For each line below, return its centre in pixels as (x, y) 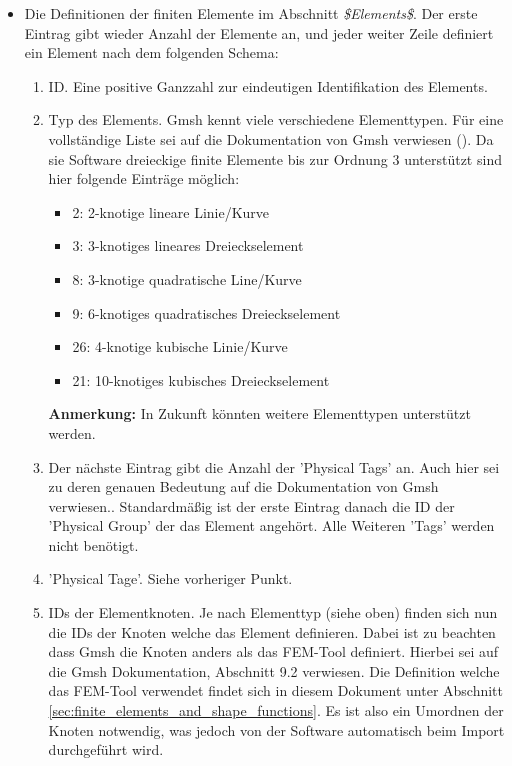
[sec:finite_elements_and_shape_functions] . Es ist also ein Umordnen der (276, 710)
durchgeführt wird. (106, 749)
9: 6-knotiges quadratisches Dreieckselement (206, 312)
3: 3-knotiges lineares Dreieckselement (188, 245)
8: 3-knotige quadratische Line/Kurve (187, 278)
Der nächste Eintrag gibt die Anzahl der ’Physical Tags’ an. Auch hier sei (274, 466)
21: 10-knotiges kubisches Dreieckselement (201, 379)
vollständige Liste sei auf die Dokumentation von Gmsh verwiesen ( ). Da (271, 138)
